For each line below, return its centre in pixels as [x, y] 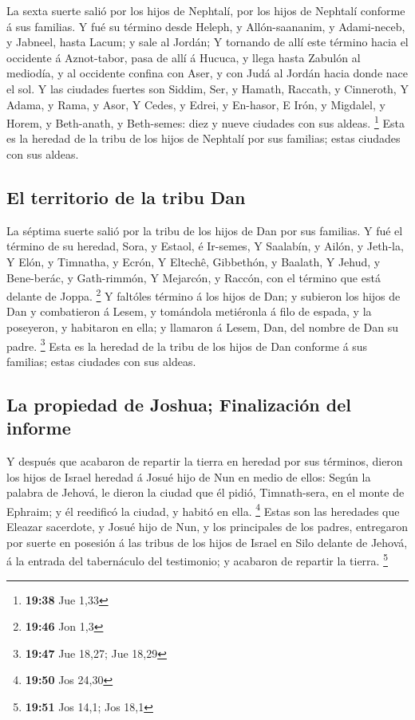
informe [39, 428]
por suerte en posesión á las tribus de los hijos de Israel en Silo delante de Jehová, [207, 542]
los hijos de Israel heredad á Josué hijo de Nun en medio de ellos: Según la [189, 476]
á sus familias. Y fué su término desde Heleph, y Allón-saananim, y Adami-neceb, [206, 26]
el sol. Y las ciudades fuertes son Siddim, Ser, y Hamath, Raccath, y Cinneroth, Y [207, 88]
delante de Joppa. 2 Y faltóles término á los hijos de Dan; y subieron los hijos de [204, 295]
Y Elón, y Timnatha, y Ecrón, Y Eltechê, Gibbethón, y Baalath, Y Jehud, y [194, 261]
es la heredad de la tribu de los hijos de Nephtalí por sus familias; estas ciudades [204, 138]
